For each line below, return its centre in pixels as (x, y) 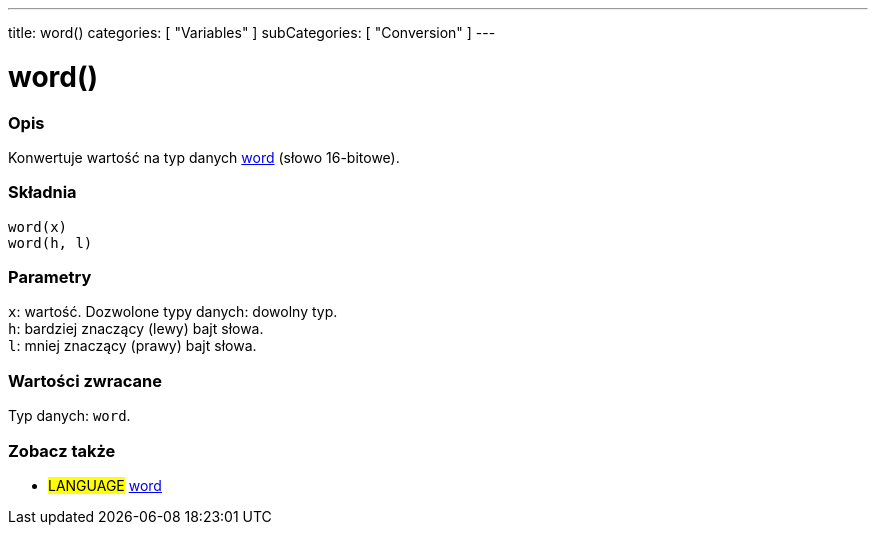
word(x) (38, 226)
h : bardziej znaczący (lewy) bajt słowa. (136, 329)
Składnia (42, 192)
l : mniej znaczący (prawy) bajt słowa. (132, 346)
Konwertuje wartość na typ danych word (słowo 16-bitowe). (204, 157)
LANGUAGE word (105, 485)
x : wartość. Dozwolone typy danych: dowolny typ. (173, 312)
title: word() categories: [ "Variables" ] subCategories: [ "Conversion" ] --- (252, 32)
